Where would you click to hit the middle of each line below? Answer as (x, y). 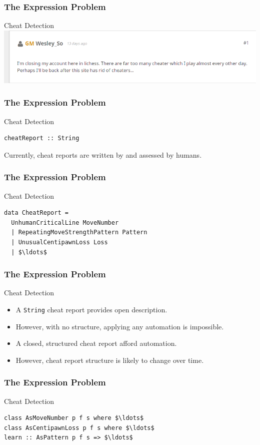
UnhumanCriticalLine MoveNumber (65, 222)
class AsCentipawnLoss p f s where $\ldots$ (79, 428)
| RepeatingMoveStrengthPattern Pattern (79, 233)
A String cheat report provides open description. (91, 310)
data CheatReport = (36, 213)
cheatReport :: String (42, 138)
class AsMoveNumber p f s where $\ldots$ (74, 418)
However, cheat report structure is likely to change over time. (110, 360)
